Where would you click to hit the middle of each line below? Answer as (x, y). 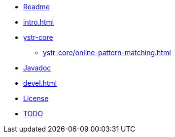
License (36, 98)
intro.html (39, 22)
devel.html (40, 83)
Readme (36, 7)
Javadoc (37, 68)
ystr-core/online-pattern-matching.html (107, 52)
